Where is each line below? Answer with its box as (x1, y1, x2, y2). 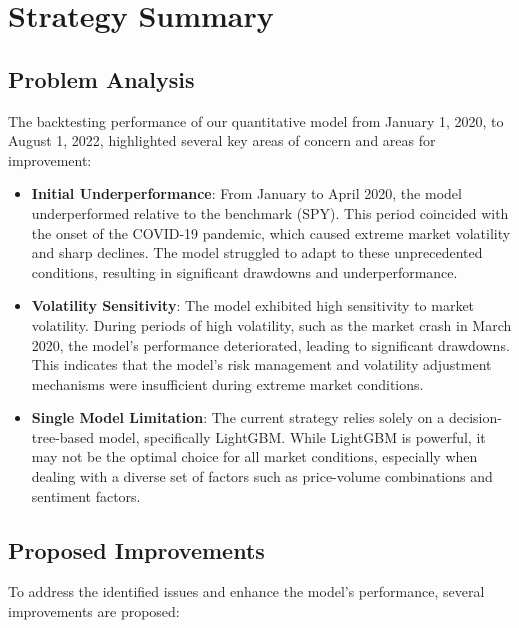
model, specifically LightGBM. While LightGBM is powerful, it (98, 426, 486, 447)
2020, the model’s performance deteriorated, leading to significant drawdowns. (31, 334, 510, 355)
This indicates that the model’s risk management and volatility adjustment (31, 354, 492, 375)
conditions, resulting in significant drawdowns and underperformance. (31, 261, 458, 282)
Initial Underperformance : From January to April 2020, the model (31, 183, 462, 204)
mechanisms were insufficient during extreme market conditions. (31, 373, 424, 394)
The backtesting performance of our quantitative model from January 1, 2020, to (8, 110, 504, 131)
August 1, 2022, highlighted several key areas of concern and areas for (8, 130, 436, 151)
